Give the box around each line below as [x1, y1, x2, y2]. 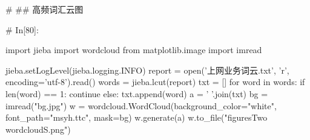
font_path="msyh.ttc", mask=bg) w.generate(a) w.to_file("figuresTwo [5, 111, 268, 124]
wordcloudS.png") [5, 122, 71, 135]
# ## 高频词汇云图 [5, 3, 84, 15]
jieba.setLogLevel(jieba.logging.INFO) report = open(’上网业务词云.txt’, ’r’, [5, 63, 289, 76]
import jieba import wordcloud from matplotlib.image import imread [5, 43, 262, 56]
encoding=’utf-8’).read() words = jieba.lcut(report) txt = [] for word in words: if [5, 75, 305, 88]
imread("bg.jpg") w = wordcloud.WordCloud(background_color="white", [5, 99, 277, 112]
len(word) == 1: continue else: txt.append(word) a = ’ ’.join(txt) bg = [5, 87, 268, 100]
